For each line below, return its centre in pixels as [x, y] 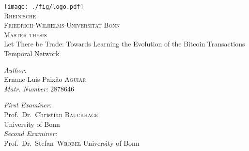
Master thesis [25, 34]
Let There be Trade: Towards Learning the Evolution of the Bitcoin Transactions [124, 44]
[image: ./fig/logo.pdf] [44, 7]
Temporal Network [32, 53]
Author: [15, 69]
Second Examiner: [31, 133]
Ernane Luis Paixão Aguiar [45, 79]
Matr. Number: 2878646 [39, 88]
